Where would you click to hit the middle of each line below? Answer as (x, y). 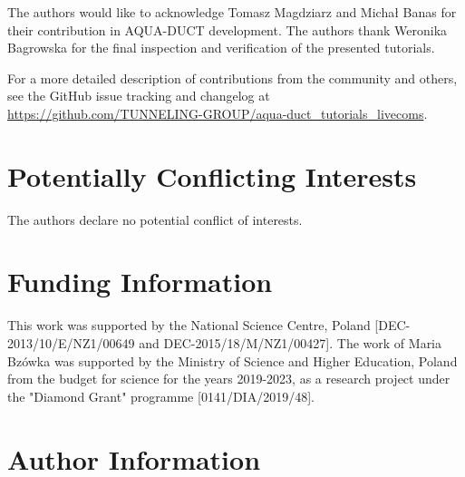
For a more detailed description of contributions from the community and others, (232, 78)
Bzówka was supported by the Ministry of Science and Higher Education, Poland (232, 360)
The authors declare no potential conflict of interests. (155, 219)
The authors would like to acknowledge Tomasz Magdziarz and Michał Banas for (232, 12)
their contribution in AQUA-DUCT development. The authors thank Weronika (228, 29)
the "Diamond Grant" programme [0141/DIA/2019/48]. (161, 396)
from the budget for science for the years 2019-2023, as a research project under (229, 379)
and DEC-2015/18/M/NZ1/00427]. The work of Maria (291, 343)
